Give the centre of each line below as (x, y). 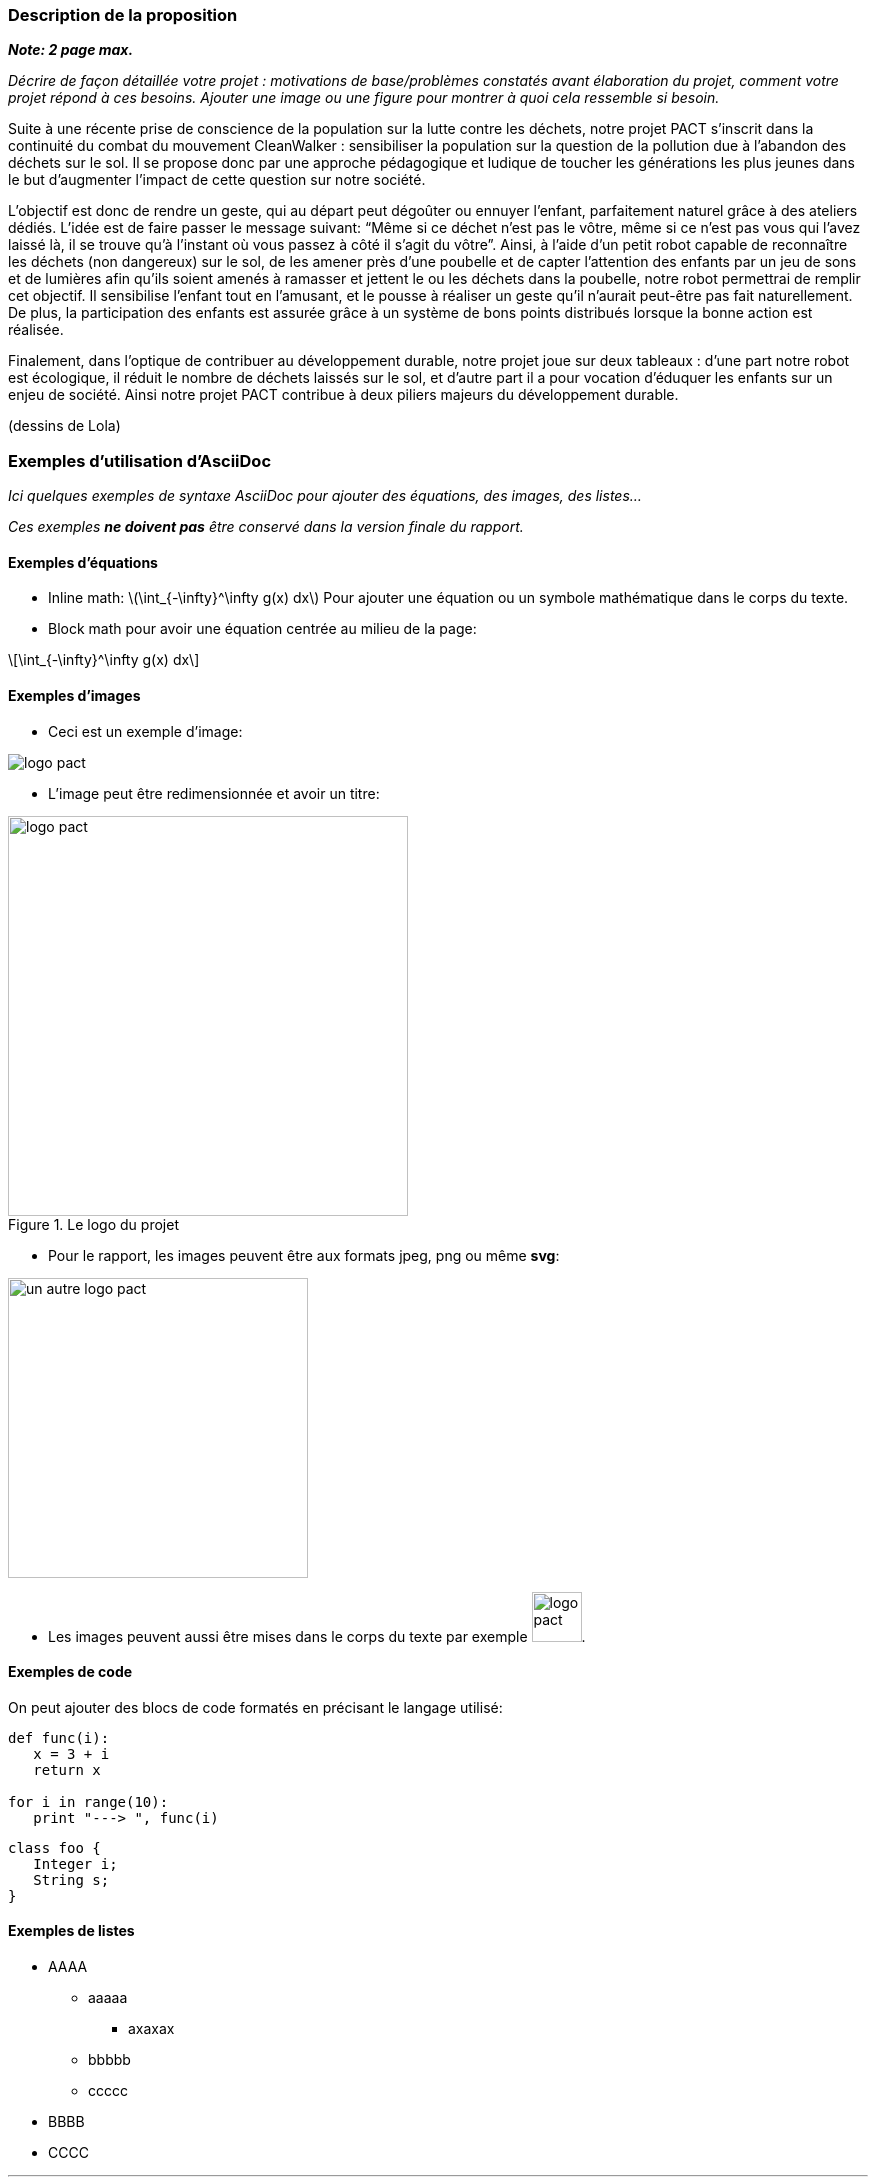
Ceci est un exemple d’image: (145, 731)
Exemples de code (70, 1672)
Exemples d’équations (83, 562)
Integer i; (75, 1863)
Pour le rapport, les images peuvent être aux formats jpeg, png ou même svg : (304, 1255)
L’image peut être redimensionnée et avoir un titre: (214, 793)
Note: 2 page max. (71, 50)
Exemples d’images (74, 695)
